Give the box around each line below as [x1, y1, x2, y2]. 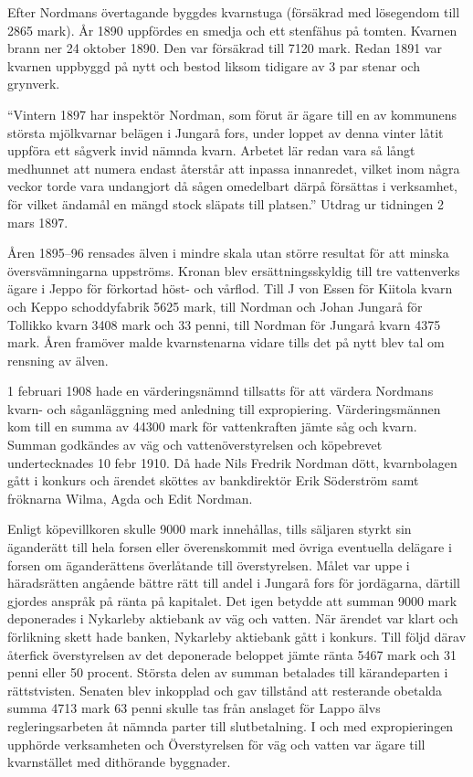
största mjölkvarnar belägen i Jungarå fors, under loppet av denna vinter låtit [7, 122, 444, 142]
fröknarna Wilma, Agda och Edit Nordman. [7, 488, 253, 507]
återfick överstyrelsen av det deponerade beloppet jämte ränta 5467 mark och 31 [7, 644, 457, 664]
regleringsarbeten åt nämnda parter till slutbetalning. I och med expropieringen [7, 716, 454, 735]
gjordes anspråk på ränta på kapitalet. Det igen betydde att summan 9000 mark [7, 591, 457, 610]
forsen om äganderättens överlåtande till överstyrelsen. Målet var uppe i [7, 555, 410, 574]
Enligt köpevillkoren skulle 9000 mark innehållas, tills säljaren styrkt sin [7, 519, 412, 538]
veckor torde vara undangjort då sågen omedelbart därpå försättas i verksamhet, [7, 176, 457, 196]
